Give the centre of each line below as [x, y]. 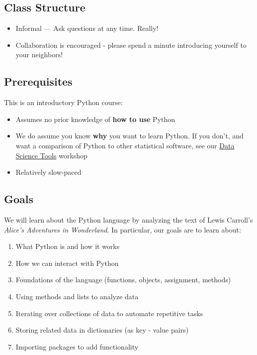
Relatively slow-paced [48, 172]
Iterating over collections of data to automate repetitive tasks [109, 313]
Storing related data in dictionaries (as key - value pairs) [102, 330]
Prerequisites [38, 81]
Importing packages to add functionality [77, 346]
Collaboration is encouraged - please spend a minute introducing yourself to [131, 45]
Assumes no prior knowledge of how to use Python [95, 119]
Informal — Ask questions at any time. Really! [87, 28]
